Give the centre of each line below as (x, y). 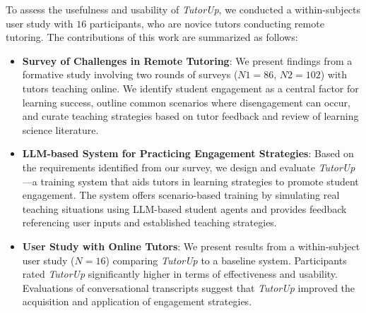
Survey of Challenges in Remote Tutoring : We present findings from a (187, 60)
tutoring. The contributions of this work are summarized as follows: (152, 37)
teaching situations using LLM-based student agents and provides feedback (184, 208)
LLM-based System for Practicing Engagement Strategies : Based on (188, 153)
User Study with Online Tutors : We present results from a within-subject (191, 246)
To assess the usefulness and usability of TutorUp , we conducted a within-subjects (183, 9)
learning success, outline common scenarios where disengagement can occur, (186, 102)
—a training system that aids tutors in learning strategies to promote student (190, 181)
